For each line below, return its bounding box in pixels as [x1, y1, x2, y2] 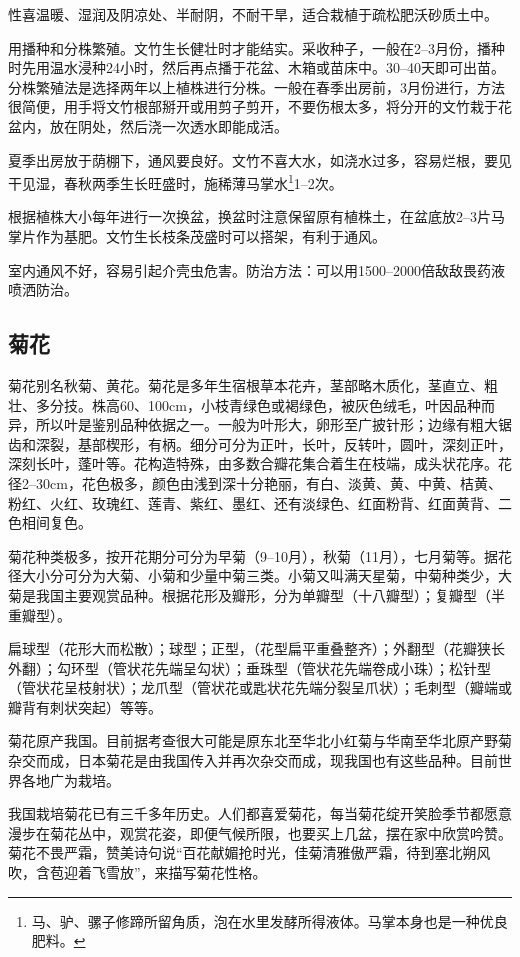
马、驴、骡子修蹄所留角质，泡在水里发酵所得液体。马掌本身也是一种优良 [31, 910, 508, 931]
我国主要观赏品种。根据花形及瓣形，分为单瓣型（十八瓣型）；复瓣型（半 [35, 584, 505, 605]
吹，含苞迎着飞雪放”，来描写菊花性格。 [8, 862, 267, 883]
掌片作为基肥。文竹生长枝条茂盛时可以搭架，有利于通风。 [8, 226, 386, 246]
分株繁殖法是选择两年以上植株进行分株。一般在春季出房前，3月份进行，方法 [8, 76, 505, 97]
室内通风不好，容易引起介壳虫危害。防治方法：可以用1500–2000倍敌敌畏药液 [8, 259, 505, 280]
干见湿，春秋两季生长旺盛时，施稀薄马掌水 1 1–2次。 [8, 170, 343, 193]
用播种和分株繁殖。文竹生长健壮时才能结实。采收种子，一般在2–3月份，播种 [8, 37, 505, 58]
